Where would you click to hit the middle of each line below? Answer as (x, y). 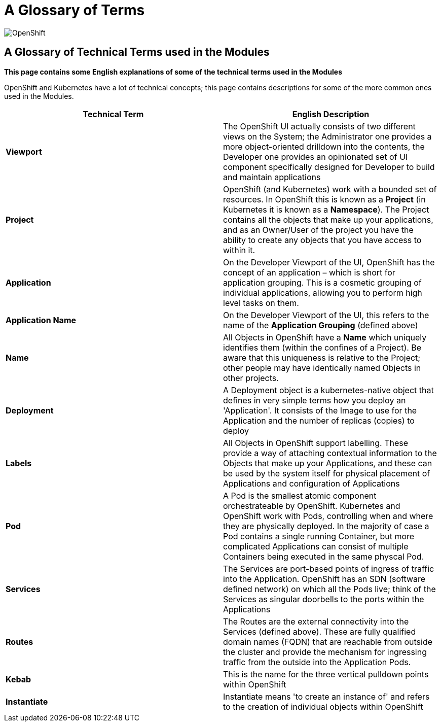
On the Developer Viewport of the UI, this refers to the (326, 315)
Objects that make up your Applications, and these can (328, 463)
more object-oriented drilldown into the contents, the (324, 146)
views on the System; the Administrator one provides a (327, 136)
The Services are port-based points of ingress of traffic (329, 568)
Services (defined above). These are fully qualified (320, 631)
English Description (331, 114)
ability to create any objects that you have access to (322, 240)
